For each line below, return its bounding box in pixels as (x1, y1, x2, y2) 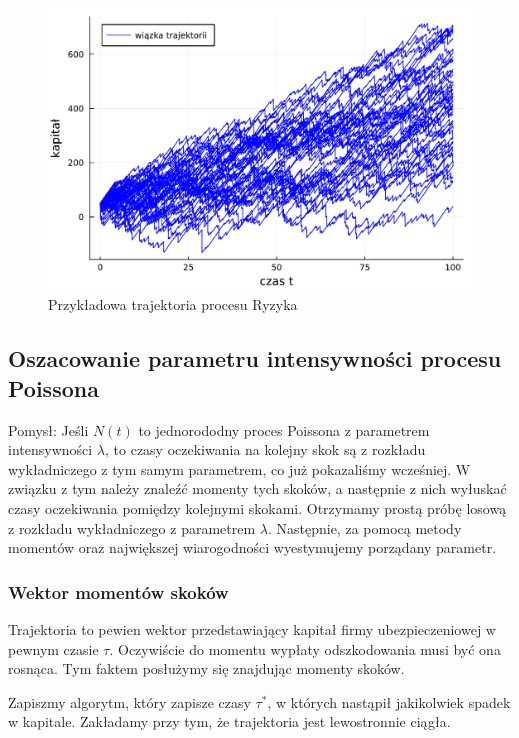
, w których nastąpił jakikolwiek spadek (267, 691, 511, 712)
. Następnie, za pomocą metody (267, 517, 462, 538)
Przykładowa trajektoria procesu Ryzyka (48, 294, 298, 315)
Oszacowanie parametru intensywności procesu (8, 343, 502, 374)
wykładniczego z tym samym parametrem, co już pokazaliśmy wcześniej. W (8, 458, 471, 479)
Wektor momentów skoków (8, 579, 229, 604)
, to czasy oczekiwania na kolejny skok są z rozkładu (105, 439, 426, 460)
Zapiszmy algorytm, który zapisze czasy (8, 691, 251, 712)
